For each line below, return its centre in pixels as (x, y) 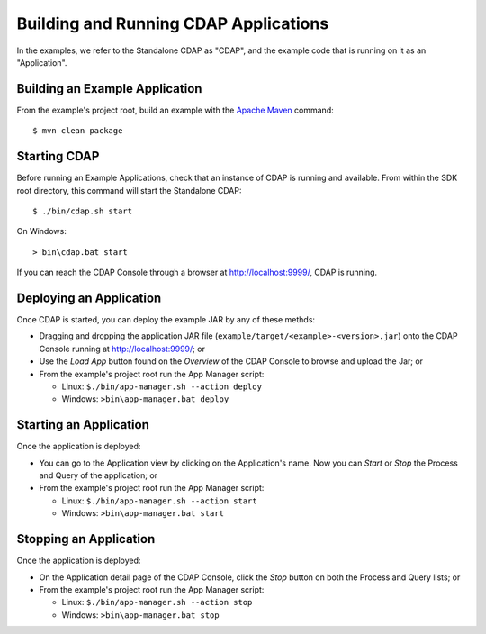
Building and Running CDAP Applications (173, 23)
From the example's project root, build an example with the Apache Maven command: (175, 110)
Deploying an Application (89, 298)
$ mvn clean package (78, 131)
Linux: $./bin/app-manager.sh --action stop (157, 602)
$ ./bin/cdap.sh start (83, 211)
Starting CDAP (58, 156)
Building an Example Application (109, 89)
